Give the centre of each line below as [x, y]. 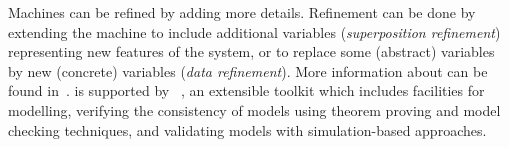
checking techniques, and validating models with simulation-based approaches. [247, 129]
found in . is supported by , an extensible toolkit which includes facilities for [246, 90]
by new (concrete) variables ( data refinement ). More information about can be [248, 70]
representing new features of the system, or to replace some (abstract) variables [251, 51]
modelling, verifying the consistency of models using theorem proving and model [254, 109]
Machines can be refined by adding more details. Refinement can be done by [242, 12]
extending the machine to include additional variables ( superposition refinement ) [254, 31]
